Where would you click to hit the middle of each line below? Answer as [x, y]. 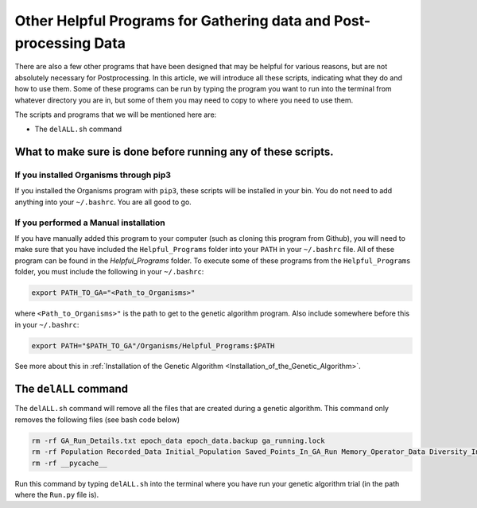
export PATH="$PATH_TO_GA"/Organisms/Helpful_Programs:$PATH [153, 345]
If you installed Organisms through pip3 [93, 175]
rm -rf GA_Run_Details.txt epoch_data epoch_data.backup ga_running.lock [178, 440]
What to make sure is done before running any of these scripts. [174, 152]
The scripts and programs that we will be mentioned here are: [116, 114]
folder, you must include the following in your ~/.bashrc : [109, 272]
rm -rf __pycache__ [69, 463]
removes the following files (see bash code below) [97, 419]
